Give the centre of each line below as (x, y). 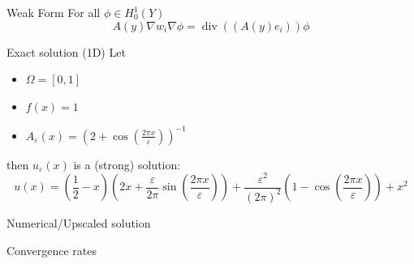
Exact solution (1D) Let (66, 51)
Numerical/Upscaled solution (79, 222)
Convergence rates (52, 250)
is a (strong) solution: (127, 164)
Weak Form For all (54, 12)
